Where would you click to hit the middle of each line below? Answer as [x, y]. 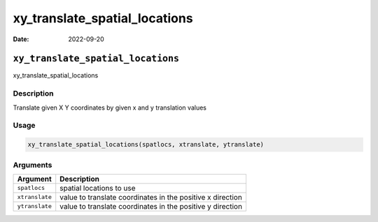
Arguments [33, 165]
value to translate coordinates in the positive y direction [151, 206]
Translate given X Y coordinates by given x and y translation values [110, 108]
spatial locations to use [98, 188]
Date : [21, 39]
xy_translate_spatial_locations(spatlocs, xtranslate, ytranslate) [146, 145]
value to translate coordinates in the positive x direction [151, 197]
